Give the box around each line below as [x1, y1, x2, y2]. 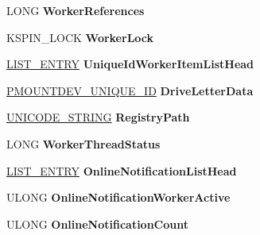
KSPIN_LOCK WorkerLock [6, 29, 154, 45]
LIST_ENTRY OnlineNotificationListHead [6, 162, 237, 179]
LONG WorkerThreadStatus [6, 135, 161, 152]
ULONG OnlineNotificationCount [6, 215, 189, 232]
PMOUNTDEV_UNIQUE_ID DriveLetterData [6, 82, 254, 98]
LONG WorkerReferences [6, 2, 145, 18]
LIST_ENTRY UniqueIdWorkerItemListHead [6, 56, 254, 72]
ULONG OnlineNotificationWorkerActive [6, 189, 231, 206]
